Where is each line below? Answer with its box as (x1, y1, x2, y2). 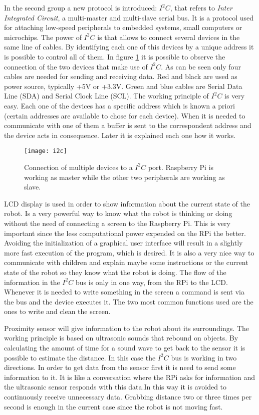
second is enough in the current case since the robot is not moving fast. (4, 401, 223, 411)
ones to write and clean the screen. (4, 306, 111, 316)
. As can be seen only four (161, 61, 241, 71)
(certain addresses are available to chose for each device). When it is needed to (4, 110, 245, 120)
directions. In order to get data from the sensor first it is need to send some (4, 362, 236, 372)
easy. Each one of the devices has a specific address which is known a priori (4, 100, 235, 110)
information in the (4, 276, 60, 287)
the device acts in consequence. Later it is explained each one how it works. (4, 129, 236, 140)
